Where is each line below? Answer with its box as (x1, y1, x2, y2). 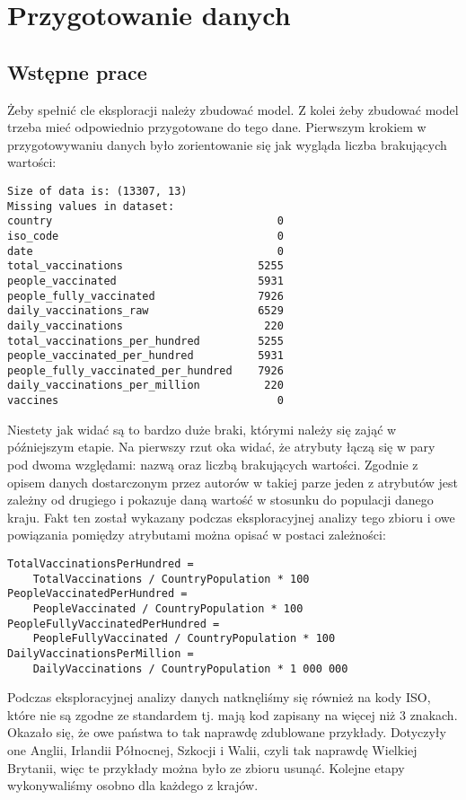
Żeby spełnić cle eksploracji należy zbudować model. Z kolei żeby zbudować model (7, 100, 459, 119)
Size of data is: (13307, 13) (7, 184, 188, 198)
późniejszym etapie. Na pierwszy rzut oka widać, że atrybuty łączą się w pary (7, 437, 435, 456)
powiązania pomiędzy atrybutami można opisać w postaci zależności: (7, 525, 386, 544)
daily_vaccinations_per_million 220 (7, 379, 284, 392)
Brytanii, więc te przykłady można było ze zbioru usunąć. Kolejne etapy (7, 758, 405, 777)
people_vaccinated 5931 (7, 274, 284, 287)
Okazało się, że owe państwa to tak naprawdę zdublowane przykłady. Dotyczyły (7, 723, 446, 742)
